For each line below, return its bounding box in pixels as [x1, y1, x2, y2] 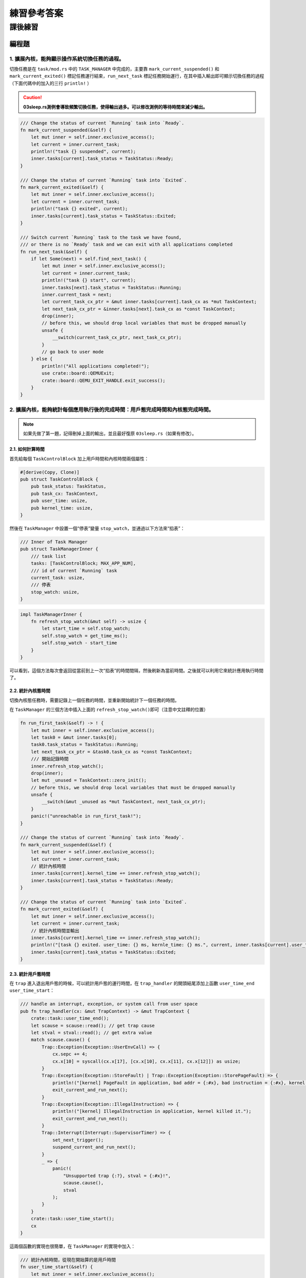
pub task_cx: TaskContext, [31, 491, 99, 496]
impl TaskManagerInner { [20, 611, 83, 617]
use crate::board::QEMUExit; [41, 371, 115, 376]
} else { [31, 356, 53, 362]
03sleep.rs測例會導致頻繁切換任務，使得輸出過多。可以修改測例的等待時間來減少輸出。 [23, 104, 208, 110]
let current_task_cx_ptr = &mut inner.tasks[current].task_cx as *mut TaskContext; [41, 299, 257, 305]
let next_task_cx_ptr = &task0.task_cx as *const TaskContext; [31, 749, 193, 755]
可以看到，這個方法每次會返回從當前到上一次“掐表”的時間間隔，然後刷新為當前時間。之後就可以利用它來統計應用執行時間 [9, 668, 264, 674]
